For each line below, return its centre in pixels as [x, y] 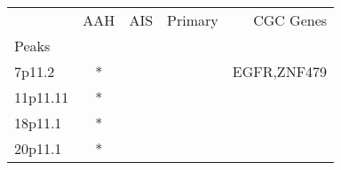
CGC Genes [290, 20]
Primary [193, 20]
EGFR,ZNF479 [280, 71]
